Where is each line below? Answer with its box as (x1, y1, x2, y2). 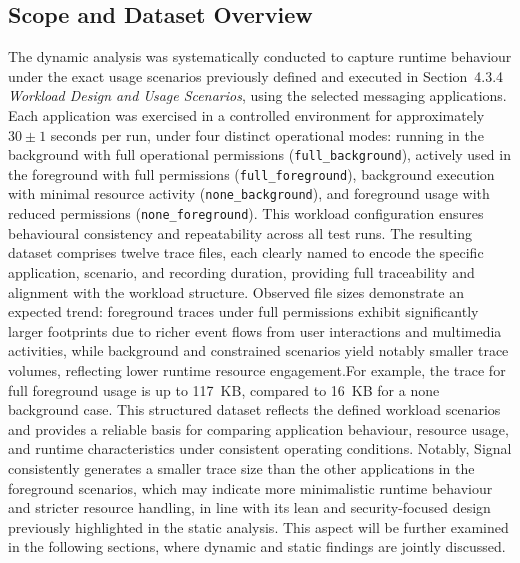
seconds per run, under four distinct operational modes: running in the (50, 124, 484, 145)
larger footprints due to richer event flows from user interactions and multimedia (8, 320, 502, 341)
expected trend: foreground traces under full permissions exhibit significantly (8, 301, 479, 322)
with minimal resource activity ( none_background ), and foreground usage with (8, 183, 490, 204)
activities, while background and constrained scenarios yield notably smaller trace (8, 340, 509, 361)
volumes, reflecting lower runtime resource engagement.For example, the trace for (8, 359, 506, 380)
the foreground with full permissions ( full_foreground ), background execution (8, 163, 495, 184)
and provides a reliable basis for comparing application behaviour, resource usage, (8, 418, 509, 439)
